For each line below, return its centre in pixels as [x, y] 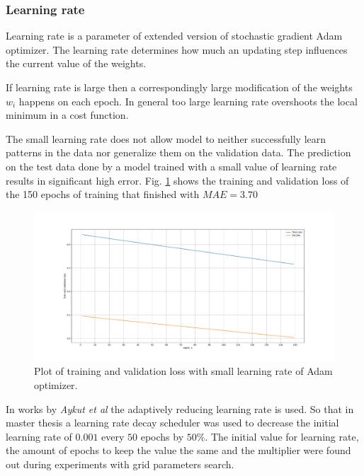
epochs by [162, 436]
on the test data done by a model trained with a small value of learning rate [171, 166]
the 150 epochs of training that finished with [103, 194]
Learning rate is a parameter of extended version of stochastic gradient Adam [174, 36]
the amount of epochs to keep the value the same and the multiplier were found [178, 450]
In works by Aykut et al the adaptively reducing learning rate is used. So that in [180, 408]
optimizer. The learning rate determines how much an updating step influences [177, 49]
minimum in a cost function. [67, 115]
